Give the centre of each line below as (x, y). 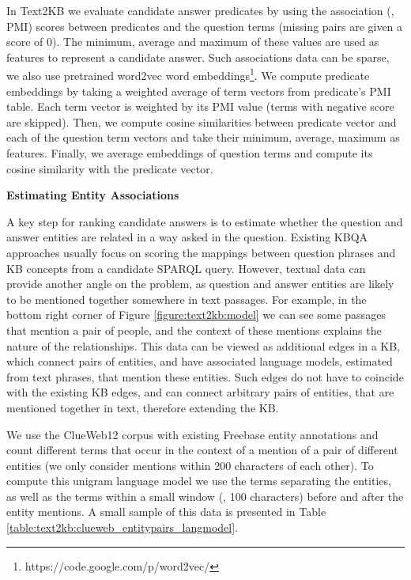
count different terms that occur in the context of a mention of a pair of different (202, 450)
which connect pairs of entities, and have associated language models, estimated (200, 361)
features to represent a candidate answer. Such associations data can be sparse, (198, 57)
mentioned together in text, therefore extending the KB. (143, 407)
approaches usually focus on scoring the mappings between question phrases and (201, 252)
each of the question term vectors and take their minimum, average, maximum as (203, 137)
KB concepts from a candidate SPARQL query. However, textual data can (186, 268)
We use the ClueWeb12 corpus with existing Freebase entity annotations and (192, 434)
